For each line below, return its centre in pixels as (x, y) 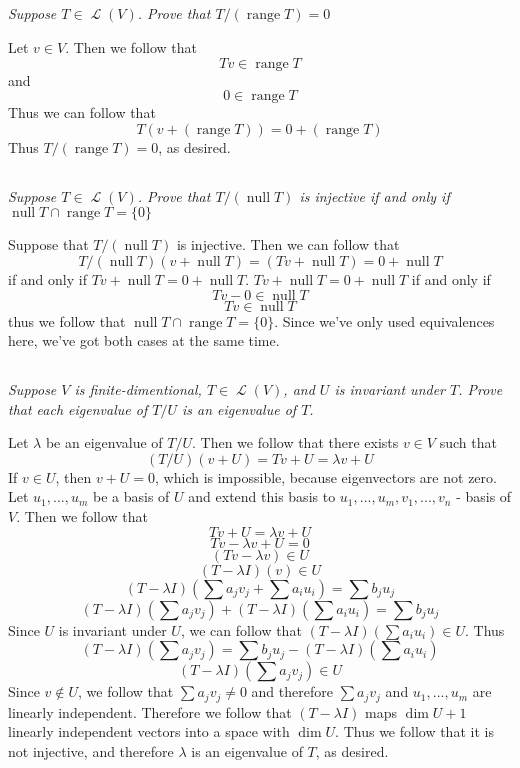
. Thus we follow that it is (414, 731)
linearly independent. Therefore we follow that (150, 711)
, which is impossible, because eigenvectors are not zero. (326, 476)
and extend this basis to (262, 496)
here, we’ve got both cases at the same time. (144, 340)
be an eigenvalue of (104, 442)
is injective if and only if (374, 195)
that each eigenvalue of (78, 408)
